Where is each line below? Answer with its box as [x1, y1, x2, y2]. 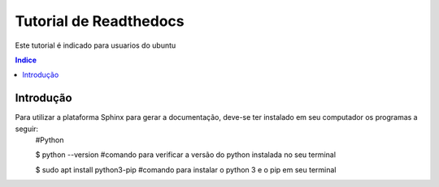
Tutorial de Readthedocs [15, 12, 185, 30]
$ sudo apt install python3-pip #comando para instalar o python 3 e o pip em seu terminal [35, 164, 337, 174]
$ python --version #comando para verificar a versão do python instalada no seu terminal [35, 150, 337, 159]
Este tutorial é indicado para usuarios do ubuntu [15, 40, 176, 50]
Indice [15, 55, 37, 65]
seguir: [15, 124, 39, 134]
